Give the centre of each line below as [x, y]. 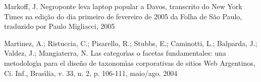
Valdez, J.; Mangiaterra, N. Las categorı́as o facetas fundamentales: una [115, 53]
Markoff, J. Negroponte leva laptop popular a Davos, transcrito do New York [123, 6]
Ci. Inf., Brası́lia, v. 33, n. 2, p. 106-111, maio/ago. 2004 [91, 73]
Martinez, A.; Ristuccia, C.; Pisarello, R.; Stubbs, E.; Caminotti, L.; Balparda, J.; [131, 43]
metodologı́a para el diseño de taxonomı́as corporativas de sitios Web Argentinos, [130, 63]
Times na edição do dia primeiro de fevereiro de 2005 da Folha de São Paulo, [123, 16]
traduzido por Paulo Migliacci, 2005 [60, 26]
